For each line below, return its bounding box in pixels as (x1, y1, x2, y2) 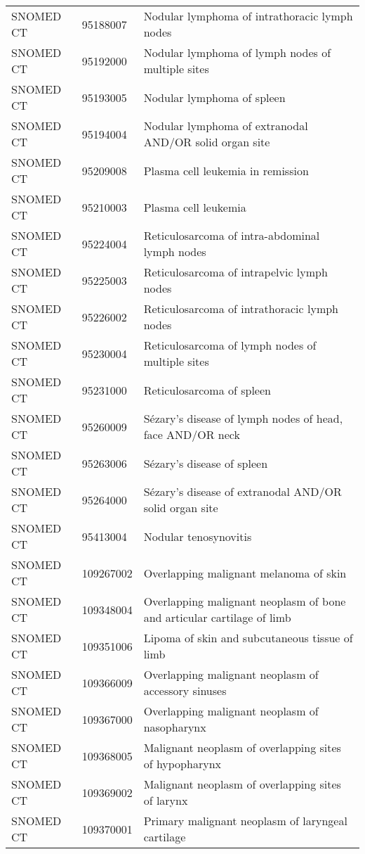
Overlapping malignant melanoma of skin (143, 564, 347, 581)
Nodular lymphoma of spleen (143, 89, 286, 106)
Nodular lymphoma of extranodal (143, 117, 308, 134)
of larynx (143, 792, 188, 808)
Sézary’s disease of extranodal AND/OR (143, 483, 342, 499)
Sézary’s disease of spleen (143, 454, 268, 471)
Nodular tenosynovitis (143, 528, 252, 544)
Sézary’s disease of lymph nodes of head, (143, 410, 343, 426)
